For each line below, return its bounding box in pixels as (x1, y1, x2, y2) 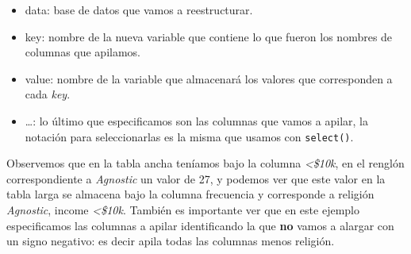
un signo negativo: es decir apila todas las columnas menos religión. (6, 233, 335, 249)
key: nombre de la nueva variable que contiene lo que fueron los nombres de (25, 28, 393, 44)
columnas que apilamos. (25, 44, 141, 60)
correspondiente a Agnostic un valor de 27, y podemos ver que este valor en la (6, 170, 386, 187)
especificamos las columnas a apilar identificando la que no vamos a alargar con (6, 217, 394, 233)
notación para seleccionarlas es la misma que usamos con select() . (25, 128, 354, 144)
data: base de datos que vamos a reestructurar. (25, 2, 253, 17)
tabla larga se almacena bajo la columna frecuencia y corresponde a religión (6, 186, 375, 202)
